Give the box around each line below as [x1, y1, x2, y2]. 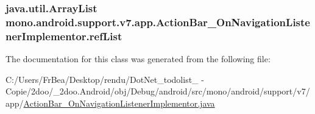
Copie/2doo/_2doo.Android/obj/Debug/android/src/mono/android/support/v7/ [5, 85, 310, 98]
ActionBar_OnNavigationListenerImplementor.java [23, 96, 215, 109]
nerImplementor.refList [5, 28, 122, 43]
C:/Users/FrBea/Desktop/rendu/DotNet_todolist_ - [5, 73, 204, 85]
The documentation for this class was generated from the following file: [5, 52, 271, 65]
